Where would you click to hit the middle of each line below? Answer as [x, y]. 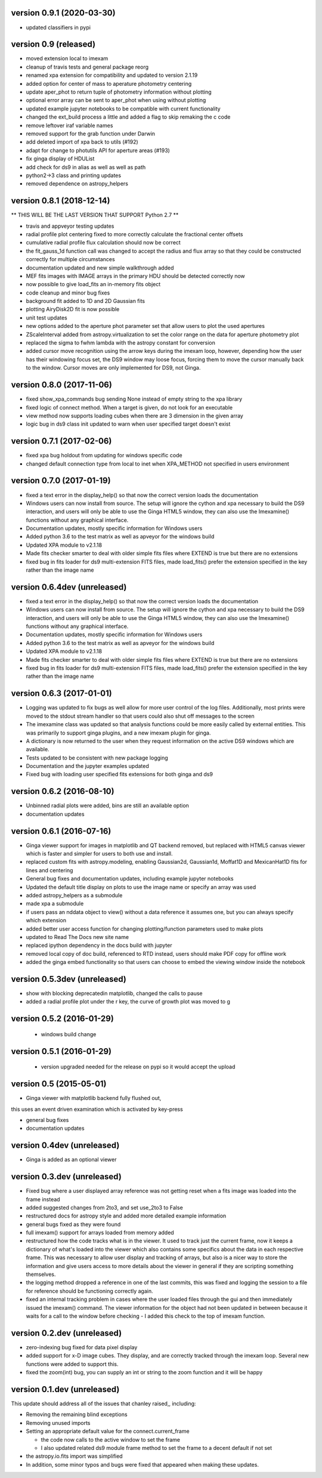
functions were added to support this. [72, 1364]
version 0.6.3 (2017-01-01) [62, 694]
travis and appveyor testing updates [70, 226]
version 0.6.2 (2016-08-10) [63, 791]
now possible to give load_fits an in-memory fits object [93, 284]
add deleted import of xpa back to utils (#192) [82, 142]
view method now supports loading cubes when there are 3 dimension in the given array [135, 416]
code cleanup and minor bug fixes [68, 293]
